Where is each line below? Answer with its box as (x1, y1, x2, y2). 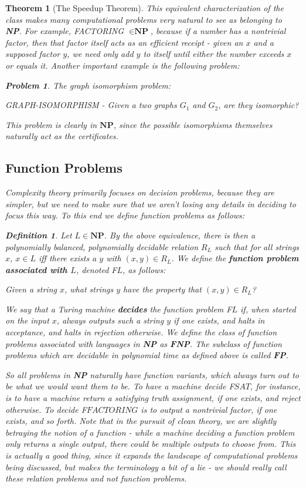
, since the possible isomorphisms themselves (113, 118, 273, 130)
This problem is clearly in (5, 118, 97, 130)
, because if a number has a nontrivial (150, 25, 286, 37)
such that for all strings (215, 240, 300, 253)
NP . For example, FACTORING (5, 25, 124, 37)
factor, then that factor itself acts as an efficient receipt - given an (5, 36, 243, 48)
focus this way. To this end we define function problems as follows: (5, 209, 245, 221)
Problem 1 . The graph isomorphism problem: (5, 79, 171, 91)
